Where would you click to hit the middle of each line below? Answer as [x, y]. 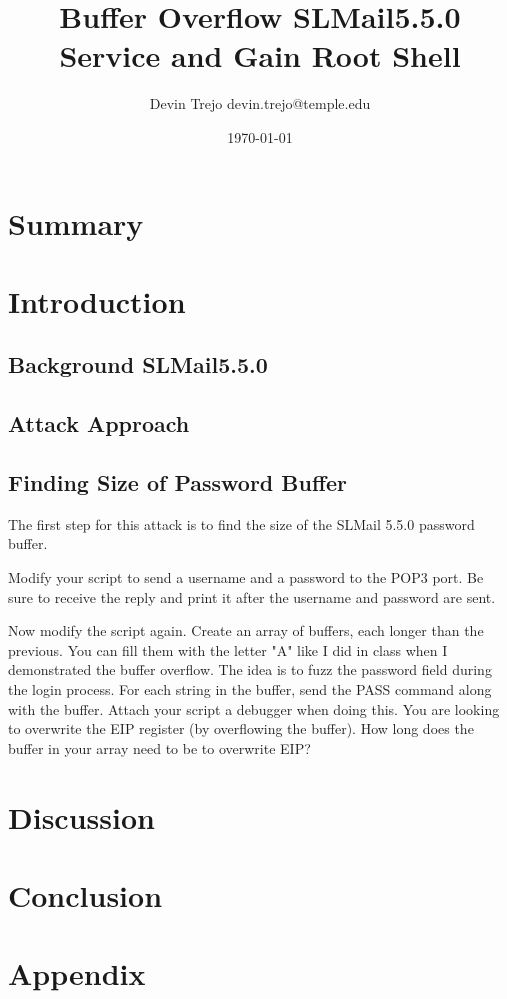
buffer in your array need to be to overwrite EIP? [159, 747]
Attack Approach [99, 423]
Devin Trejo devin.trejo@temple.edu [260, 103]
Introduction [97, 300]
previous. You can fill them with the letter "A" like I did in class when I [228, 649]
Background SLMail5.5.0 [138, 364]
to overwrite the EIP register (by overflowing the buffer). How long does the [241, 728]
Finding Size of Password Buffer [178, 482]
